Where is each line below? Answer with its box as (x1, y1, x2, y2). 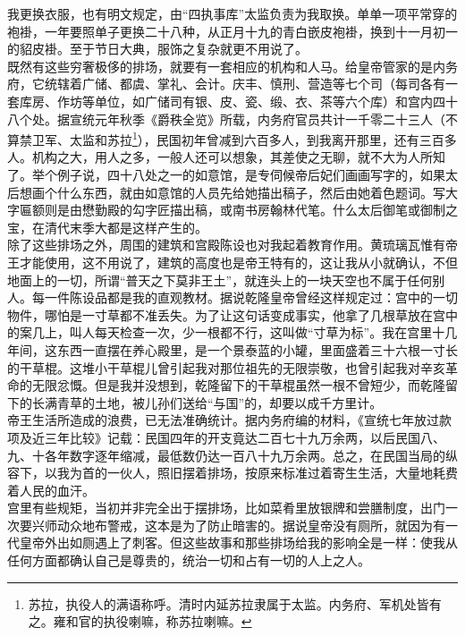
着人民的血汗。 (7, 480, 95, 499)
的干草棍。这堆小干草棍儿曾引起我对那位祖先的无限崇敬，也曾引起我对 (7, 358, 420, 377)
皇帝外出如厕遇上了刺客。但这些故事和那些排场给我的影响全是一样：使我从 (19, 533, 458, 552)
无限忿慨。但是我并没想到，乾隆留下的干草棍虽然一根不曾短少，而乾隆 (31, 376, 445, 394)
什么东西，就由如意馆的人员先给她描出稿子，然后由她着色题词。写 (56, 182, 445, 201)
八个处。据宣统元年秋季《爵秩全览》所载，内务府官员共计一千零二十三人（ (7, 109, 445, 128)
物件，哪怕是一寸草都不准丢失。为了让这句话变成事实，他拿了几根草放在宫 (7, 305, 445, 324)
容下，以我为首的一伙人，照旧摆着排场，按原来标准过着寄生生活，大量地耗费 (7, 463, 458, 482)
